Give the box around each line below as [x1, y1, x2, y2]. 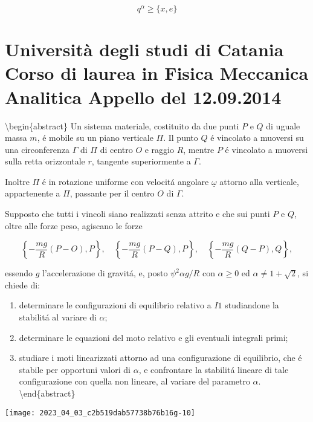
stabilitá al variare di [19, 311, 97, 323]
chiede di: [5, 278, 40, 291]
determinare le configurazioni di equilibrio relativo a [19, 299, 211, 311]
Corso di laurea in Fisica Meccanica [5, 60, 309, 85]
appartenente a [5, 187, 60, 200]
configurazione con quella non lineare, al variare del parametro [19, 375, 250, 388]
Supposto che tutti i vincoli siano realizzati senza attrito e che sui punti [5, 207, 270, 220]
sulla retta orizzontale [5, 155, 85, 167]
